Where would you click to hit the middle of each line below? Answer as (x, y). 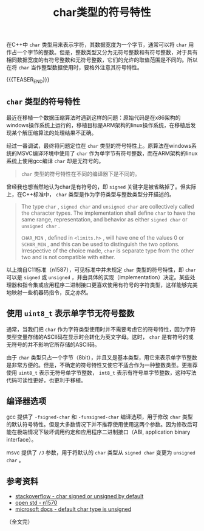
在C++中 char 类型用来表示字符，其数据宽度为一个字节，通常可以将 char (97, 45)
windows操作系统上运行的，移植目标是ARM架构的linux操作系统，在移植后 (98, 125)
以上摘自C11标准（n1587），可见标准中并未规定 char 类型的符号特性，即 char (101, 269)
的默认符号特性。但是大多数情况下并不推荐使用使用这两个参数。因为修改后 (99, 425)
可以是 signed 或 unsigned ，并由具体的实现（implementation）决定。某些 (98, 277)
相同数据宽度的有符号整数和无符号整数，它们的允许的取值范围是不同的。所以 (102, 60)
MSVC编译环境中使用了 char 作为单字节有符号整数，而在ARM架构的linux (107, 153)
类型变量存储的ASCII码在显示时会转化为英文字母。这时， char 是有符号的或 (100, 337)
